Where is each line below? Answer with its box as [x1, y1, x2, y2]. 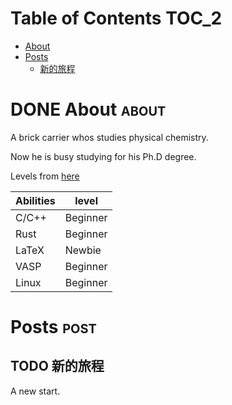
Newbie [64, 243, 102, 257]
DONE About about [10, 98, 167, 121]
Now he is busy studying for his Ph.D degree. [10, 150, 197, 162]
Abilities [15, 193, 56, 207]
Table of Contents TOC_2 [10, 7, 223, 30]
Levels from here [10, 170, 80, 182]
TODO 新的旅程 [10, 358, 105, 375]
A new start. [10, 385, 61, 397]
